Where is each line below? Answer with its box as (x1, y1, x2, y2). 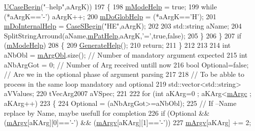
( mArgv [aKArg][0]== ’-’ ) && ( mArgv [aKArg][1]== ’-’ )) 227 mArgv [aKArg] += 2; (4, 117, 251, 128)
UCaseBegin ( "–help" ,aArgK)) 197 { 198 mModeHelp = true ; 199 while (4, 1, 217, 11)
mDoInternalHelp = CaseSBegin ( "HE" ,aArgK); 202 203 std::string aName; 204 (4, 21, 242, 31)
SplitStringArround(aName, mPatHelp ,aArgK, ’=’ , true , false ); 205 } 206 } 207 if (4, 30, 241, 40)
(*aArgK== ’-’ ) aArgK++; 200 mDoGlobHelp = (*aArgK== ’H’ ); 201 (4, 11, 217, 21)
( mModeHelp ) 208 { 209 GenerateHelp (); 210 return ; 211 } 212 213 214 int (4, 40, 231, 50)
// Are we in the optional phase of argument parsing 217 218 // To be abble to (4, 69, 245, 79)
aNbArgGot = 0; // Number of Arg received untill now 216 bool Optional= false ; (4, 59, 249, 69)
